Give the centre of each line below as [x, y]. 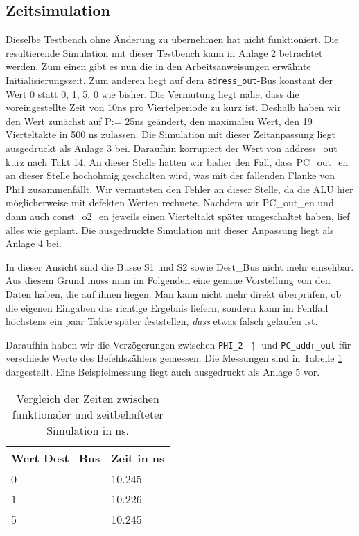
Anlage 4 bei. [34, 243]
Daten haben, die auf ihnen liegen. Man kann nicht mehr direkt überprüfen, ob [174, 293]
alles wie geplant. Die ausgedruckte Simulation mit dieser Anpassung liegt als [170, 229]
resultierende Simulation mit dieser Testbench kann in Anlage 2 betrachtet [164, 52]
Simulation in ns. [88, 430]
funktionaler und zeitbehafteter [88, 414]
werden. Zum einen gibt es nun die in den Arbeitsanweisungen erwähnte [158, 66]
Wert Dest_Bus [56, 458]
